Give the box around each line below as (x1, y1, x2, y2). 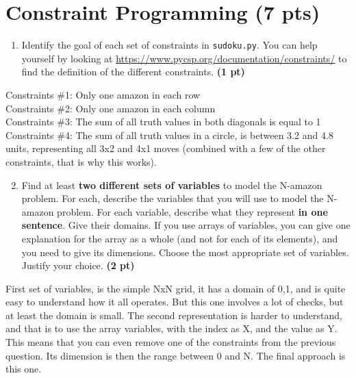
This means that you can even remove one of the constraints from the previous (5, 335, 336, 349)
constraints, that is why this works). (5, 154, 157, 168)
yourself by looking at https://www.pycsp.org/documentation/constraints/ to (21, 51, 347, 65)
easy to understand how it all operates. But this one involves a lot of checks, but (5, 294, 344, 309)
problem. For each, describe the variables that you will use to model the (21, 191, 324, 205)
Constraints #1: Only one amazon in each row (5, 87, 201, 101)
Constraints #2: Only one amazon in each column (5, 101, 216, 115)
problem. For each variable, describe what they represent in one (57, 204, 328, 218)
